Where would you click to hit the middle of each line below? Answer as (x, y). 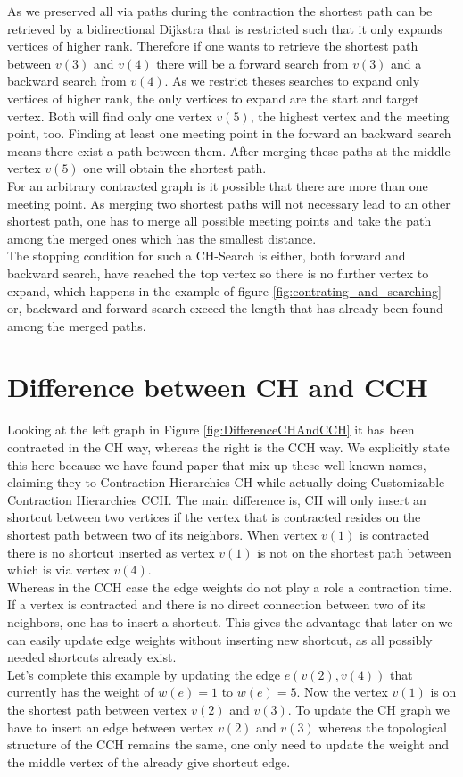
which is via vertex (58, 570)
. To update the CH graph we (369, 709)
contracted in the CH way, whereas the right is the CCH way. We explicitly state (228, 447)
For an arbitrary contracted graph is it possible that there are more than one (218, 185)
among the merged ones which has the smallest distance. (162, 238)
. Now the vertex (342, 692)
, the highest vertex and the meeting (350, 116)
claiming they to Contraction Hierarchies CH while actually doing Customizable (226, 482)
